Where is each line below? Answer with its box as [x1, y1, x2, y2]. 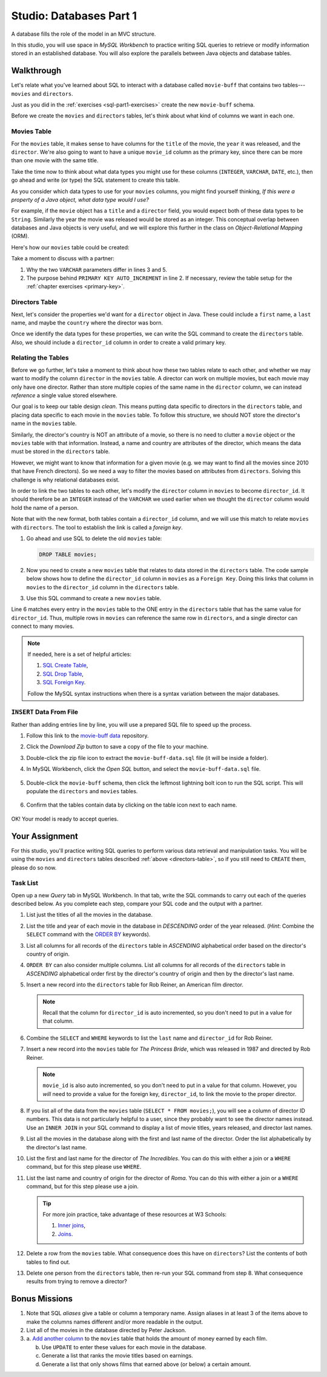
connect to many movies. [11, 622, 74, 630]
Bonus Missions [11, 1293, 73, 1304]
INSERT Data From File [11, 708, 79, 716]
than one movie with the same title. [11, 157, 99, 164]
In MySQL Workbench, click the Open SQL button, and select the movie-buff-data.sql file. [26, 765, 261, 773]
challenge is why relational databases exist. [11, 476, 120, 483]
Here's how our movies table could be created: [11, 243, 130, 251]
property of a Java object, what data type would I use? [11, 196, 150, 203]
